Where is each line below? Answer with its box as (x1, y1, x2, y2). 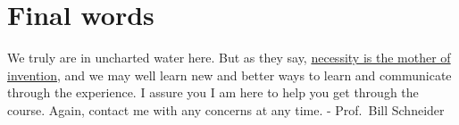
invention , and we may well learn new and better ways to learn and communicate (7, 65, 452, 84)
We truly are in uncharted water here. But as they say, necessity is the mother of (7, 48, 451, 67)
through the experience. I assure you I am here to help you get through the (7, 83, 419, 102)
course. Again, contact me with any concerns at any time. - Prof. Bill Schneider (7, 100, 445, 119)
